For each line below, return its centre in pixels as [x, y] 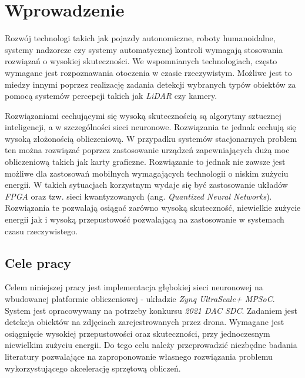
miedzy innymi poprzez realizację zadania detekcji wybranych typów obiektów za [150, 84]
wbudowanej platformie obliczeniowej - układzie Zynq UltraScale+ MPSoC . [140, 299]
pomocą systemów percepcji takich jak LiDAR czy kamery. [111, 96]
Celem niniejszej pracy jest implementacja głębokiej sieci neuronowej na [134, 287]
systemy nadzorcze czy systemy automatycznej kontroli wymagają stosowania [144, 49]
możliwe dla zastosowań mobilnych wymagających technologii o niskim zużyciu [147, 173]
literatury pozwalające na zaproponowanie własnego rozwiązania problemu [139, 356]
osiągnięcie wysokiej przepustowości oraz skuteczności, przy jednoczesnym [138, 333]
